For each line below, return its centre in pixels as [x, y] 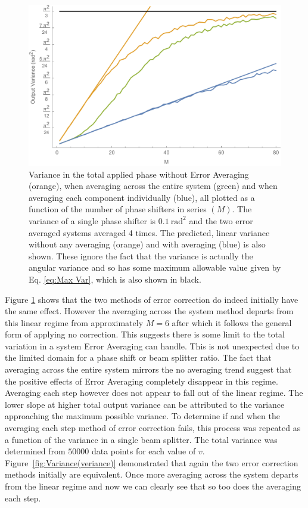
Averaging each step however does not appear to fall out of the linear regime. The [154, 393]
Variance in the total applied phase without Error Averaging [139, 174]
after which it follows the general [232, 322]
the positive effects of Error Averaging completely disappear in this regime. [141, 381]
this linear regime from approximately [74, 322]
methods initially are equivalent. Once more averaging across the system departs [152, 474]
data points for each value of [144, 451]
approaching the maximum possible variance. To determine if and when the [142, 416]
